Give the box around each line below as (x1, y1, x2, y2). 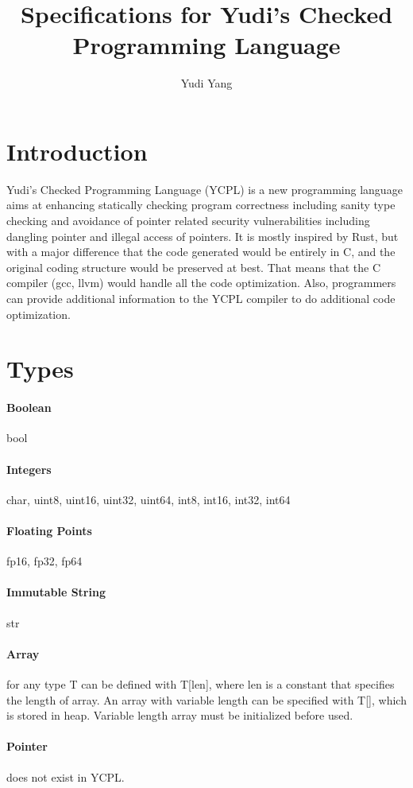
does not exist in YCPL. (6, 768, 125, 785)
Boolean (6, 399, 52, 416)
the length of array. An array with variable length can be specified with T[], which (6, 691, 407, 708)
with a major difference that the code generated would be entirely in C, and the (6, 243, 396, 260)
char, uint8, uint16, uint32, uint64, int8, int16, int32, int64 (6, 491, 291, 507)
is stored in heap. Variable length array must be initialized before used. (6, 707, 353, 724)
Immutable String (6, 584, 106, 600)
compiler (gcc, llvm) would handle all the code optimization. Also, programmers (6, 274, 396, 291)
